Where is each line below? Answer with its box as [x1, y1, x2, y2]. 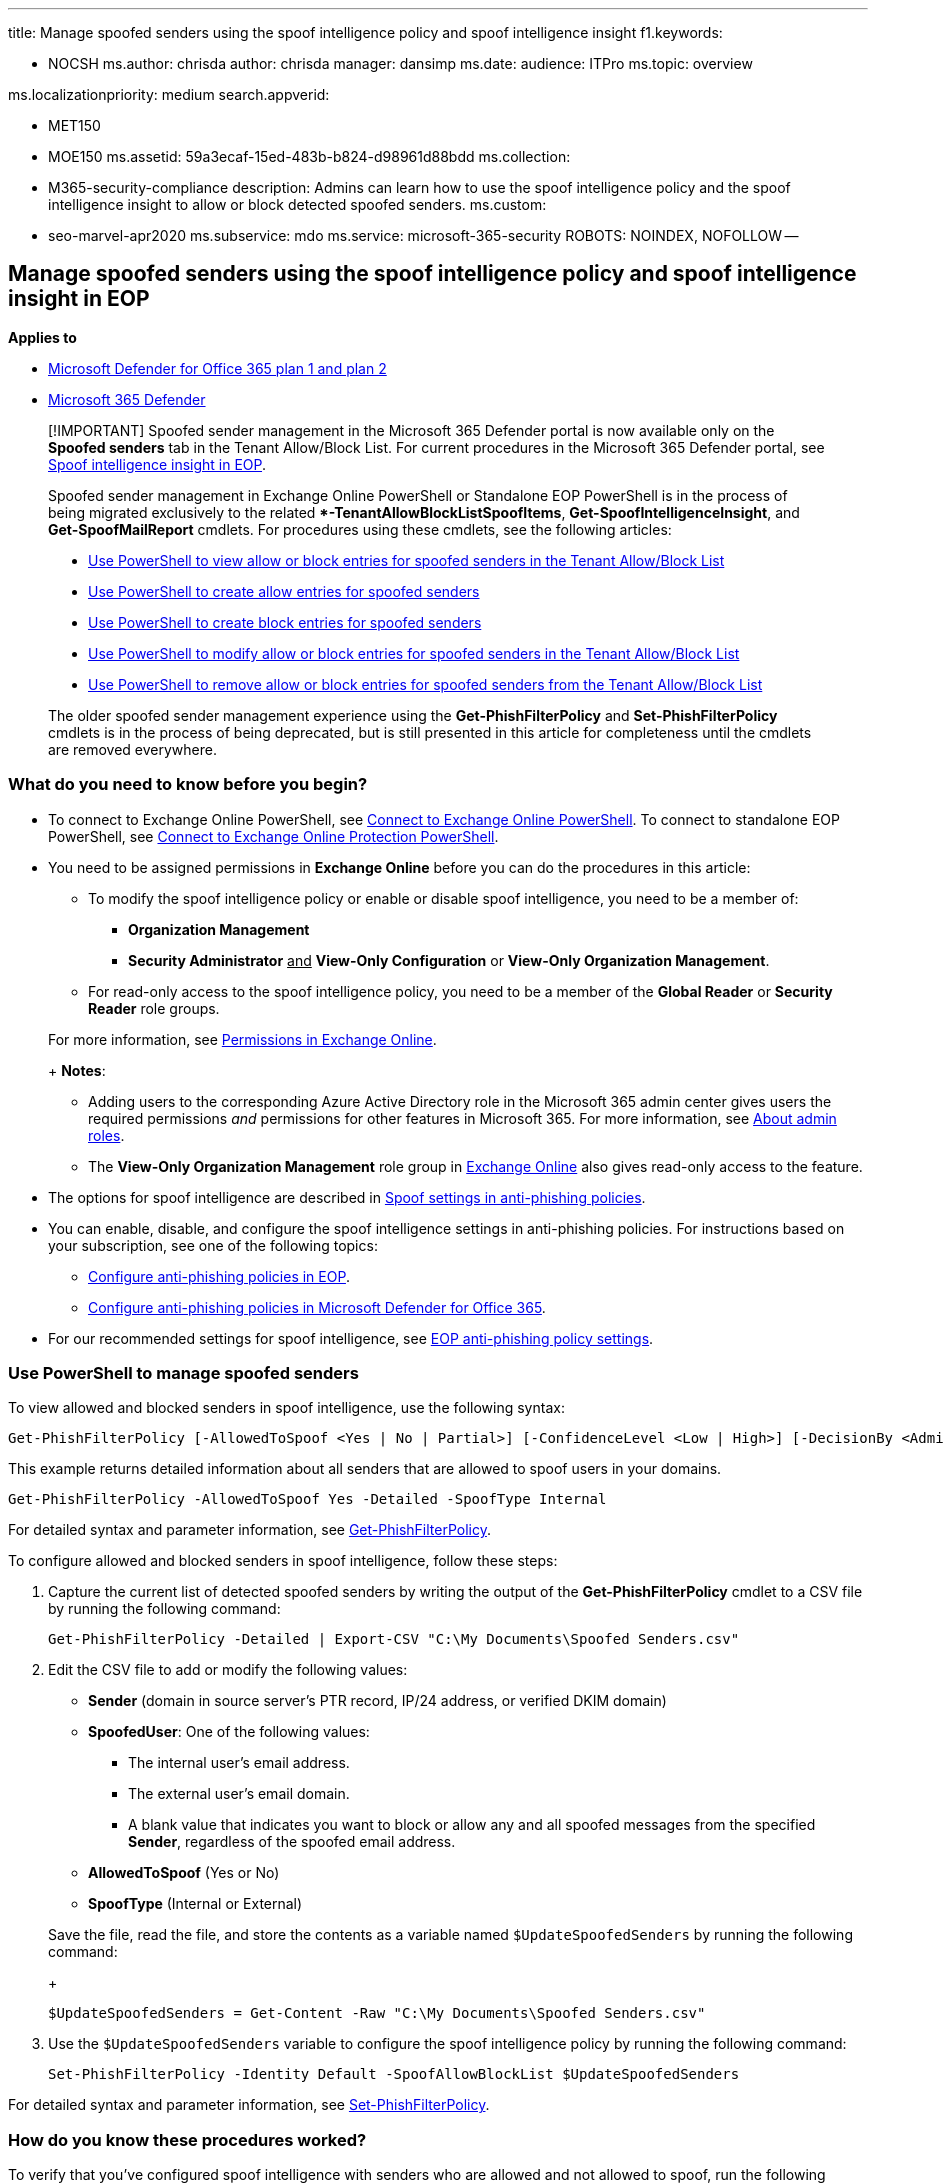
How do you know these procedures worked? [8, 2129, 367, 2150]
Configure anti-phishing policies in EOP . [88, 1267, 350, 1285]
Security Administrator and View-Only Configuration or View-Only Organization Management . [128, 951, 770, 969]
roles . [88, 1126, 125, 1144]
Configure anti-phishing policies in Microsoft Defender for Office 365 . [88, 1298, 546, 1316]
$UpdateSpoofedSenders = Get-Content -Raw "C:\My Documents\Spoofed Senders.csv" [48, 2005, 706, 2022]
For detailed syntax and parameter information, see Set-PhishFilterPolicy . [8, 2096, 490, 2114]
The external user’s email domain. [128, 1785, 350, 1803]
